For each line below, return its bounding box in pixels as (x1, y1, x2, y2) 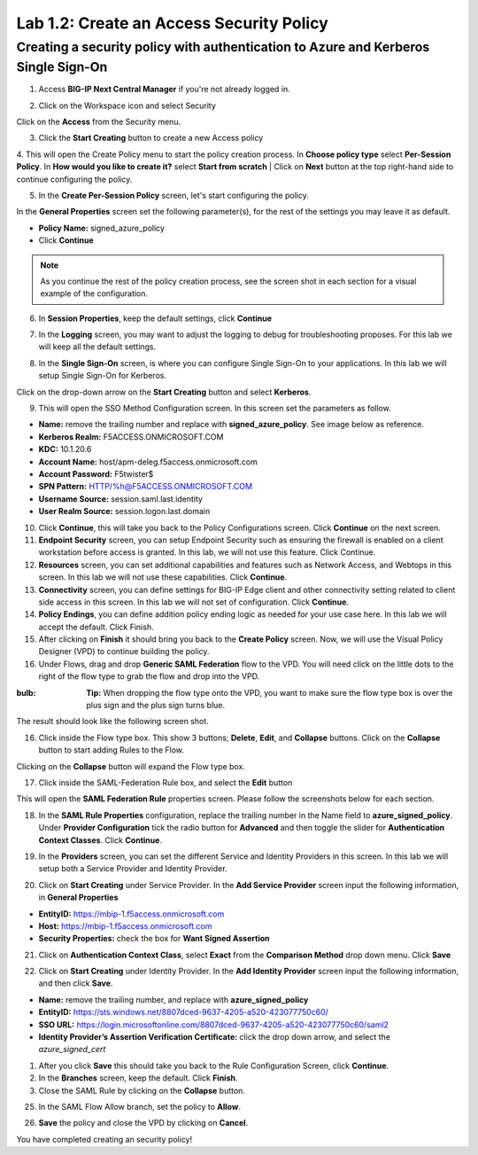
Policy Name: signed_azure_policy (38, 222, 166, 233)
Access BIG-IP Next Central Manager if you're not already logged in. (38, 84, 291, 95)
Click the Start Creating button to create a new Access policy (38, 133, 264, 144)
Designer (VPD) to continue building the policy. (38, 646, 210, 657)
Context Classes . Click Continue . (38, 834, 163, 846)
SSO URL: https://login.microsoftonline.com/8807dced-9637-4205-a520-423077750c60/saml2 (38, 1019, 389, 1030)
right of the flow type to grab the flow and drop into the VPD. (38, 671, 260, 682)
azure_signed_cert (38, 1044, 106, 1055)
